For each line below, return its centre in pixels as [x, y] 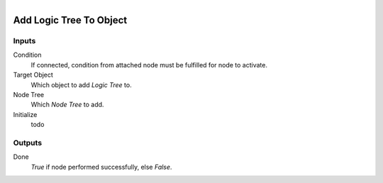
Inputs [24, 40]
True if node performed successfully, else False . [101, 167]
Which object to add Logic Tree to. [81, 84]
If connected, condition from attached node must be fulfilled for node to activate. [149, 65]
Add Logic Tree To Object [70, 20]
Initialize [25, 114]
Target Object [33, 75]
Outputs [28, 143]
